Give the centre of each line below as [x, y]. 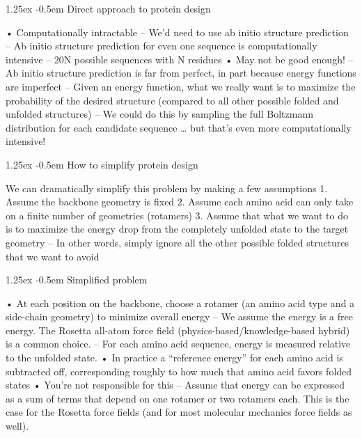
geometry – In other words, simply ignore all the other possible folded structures [178, 242]
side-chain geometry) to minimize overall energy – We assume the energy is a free [179, 316]
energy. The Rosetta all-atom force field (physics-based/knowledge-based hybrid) [178, 330]
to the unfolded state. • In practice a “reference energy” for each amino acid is [174, 358]
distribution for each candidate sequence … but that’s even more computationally [179, 127]
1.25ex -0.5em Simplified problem [77, 280]
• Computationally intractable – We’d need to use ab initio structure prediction [177, 32]
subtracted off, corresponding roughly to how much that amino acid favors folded [179, 371]
